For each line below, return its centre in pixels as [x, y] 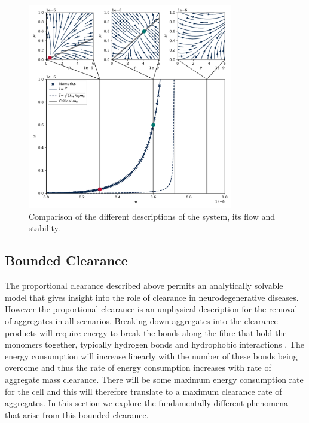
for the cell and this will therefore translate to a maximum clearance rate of [143, 391]
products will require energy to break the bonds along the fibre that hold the [146, 332]
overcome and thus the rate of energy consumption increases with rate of [138, 368]
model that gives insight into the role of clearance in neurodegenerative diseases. [152, 297]
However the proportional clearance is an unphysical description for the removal [151, 309]
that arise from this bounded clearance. [77, 414]
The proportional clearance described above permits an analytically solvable [144, 285]
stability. [45, 228]
